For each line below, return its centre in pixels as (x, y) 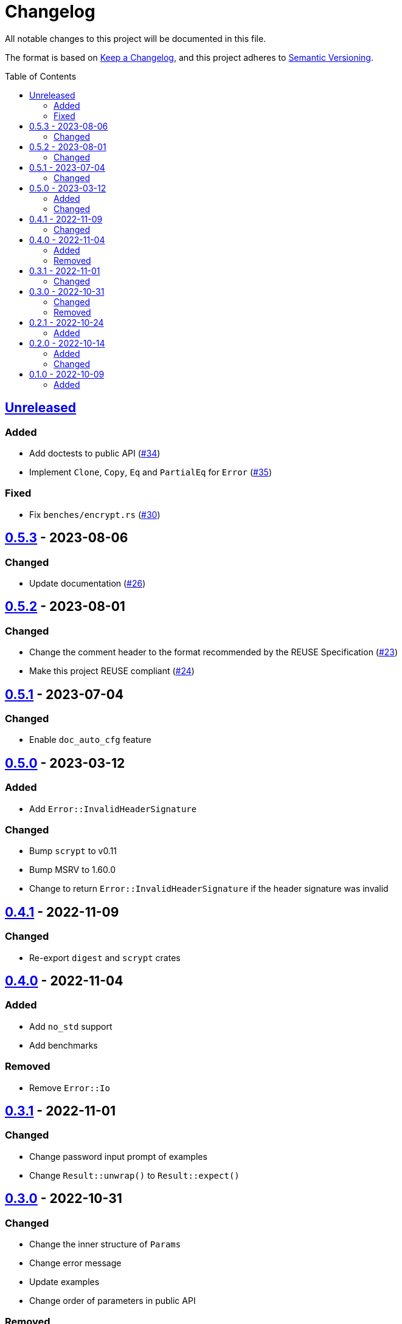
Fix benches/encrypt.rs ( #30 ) (95, 514)
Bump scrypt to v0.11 (73, 851)
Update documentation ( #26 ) (88, 583)
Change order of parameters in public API (113, 1300)
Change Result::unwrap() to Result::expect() (134, 1175)
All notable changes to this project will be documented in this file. (136, 38)
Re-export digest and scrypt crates (105, 957)
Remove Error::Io (70, 1088)
